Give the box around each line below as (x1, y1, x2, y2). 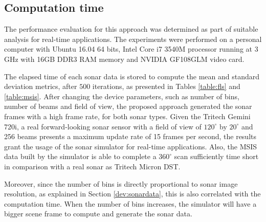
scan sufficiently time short (174, 151, 259, 162)
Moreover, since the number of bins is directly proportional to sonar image (4, 178, 238, 189)
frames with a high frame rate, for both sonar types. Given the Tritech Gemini (4, 110, 251, 121)
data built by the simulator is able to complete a (4, 151, 157, 162)
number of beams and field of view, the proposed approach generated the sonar (4, 101, 252, 112)
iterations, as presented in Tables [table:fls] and (92, 81, 240, 92)
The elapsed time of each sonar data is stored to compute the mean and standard (4, 71, 260, 81)
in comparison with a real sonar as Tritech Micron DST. (4, 161, 181, 171)
